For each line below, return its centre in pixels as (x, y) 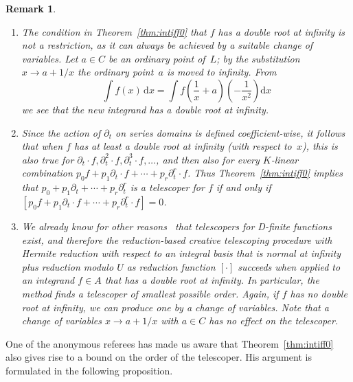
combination (47, 173)
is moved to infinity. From (221, 72)
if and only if (243, 187)
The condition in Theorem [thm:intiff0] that (114, 31)
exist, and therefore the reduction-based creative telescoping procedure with (177, 239)
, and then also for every (208, 159)
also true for (48, 159)
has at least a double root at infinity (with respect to (183, 146)
